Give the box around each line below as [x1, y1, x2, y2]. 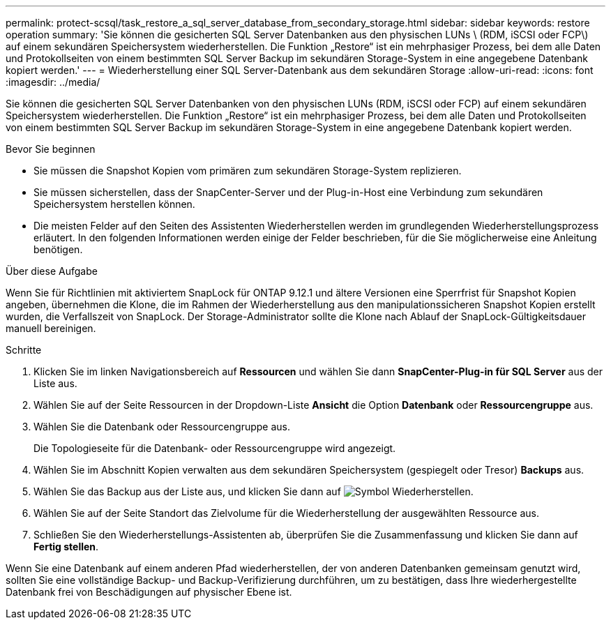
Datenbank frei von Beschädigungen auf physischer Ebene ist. [6, 586, 292, 598]
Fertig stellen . [33, 541, 99, 552]
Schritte [6, 344, 42, 356]
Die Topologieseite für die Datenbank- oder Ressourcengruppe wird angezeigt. [33, 442, 396, 454]
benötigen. [33, 243, 83, 255]
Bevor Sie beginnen [6, 143, 96, 155]
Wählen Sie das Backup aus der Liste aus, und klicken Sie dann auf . [33, 485, 474, 497]
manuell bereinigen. [6, 322, 96, 334]
